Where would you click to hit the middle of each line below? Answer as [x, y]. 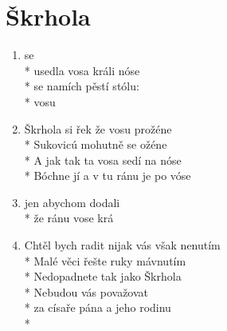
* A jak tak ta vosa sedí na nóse [103, 160]
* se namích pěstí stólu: [82, 86]
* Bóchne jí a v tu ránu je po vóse [108, 175]
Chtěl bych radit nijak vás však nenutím [122, 245]
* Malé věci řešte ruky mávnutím [105, 260]
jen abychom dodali [72, 202]
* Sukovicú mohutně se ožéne [96, 144]
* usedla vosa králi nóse [82, 70]
